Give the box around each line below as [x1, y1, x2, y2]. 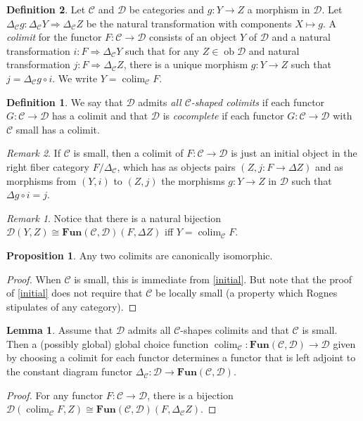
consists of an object [149, 30, 237, 44]
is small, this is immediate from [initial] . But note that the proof [74, 271, 352, 286]
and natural [248, 43, 300, 58]
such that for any [125, 43, 200, 58]
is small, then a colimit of [73, 145, 184, 160]
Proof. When [6, 271, 61, 286]
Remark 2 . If [6, 145, 60, 160]
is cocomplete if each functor [163, 108, 284, 123]
